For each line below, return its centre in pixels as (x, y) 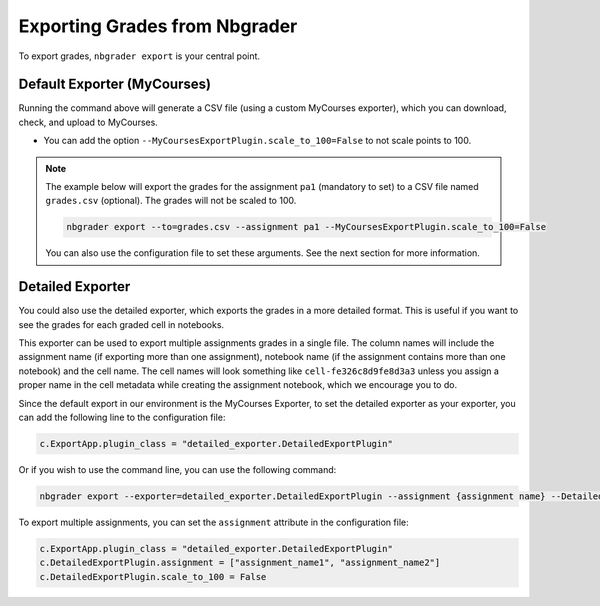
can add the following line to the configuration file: (122, 417)
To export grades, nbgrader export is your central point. (139, 56)
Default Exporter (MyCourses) (115, 84)
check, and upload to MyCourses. (88, 122)
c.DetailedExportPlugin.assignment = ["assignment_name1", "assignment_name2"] (240, 563)
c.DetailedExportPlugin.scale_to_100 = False (153, 576)
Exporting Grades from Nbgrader (158, 26)
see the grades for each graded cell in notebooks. (121, 324)
